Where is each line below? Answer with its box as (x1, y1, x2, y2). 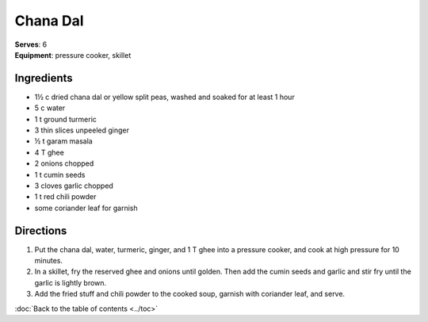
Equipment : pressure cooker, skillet (14, 50, 132, 59)
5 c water (34, 103, 66, 113)
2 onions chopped (34, 159, 94, 168)
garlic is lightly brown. (34, 278, 107, 287)
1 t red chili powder (34, 192, 97, 201)
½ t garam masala (34, 136, 93, 146)
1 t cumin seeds (34, 170, 86, 179)
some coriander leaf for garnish (34, 203, 138, 213)
